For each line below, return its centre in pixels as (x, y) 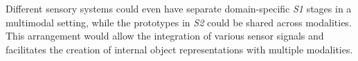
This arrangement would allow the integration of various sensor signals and (165, 36)
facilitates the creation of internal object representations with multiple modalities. (179, 49)
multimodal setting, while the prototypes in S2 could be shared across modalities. (179, 22)
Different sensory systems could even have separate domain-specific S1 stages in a (179, 8)
